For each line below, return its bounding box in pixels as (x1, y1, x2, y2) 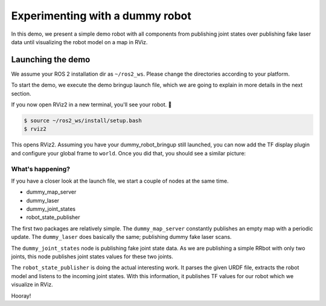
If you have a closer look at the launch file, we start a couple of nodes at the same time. (11, 177, 229, 184)
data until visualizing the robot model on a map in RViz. (11, 38, 148, 45)
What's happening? (11, 164, 71, 173)
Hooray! (11, 292, 31, 299)
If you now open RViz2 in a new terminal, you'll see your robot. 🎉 (11, 101, 172, 108)
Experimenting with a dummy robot (11, 9, 191, 22)
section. (11, 90, 31, 97)
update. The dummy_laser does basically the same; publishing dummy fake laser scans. (11, 233, 232, 241)
